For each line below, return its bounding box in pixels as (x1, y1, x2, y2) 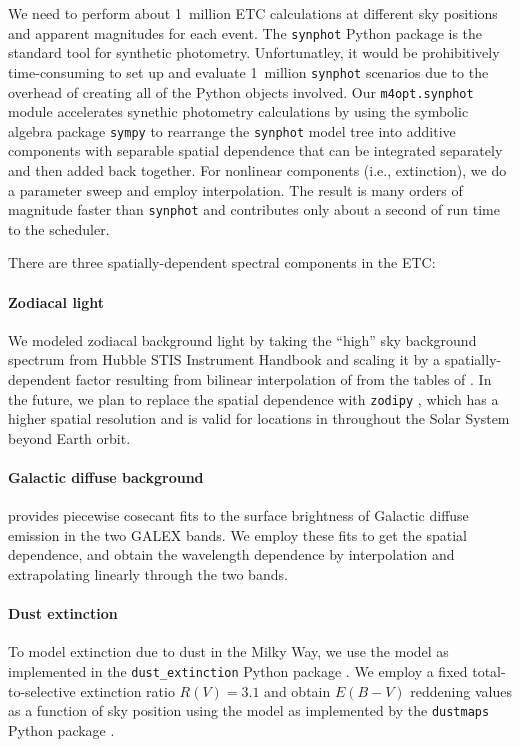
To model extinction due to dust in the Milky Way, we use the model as (8, 641, 449, 662)
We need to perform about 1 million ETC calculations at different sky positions (8, 3, 498, 23)
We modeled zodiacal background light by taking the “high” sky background (8, 329, 477, 350)
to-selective (8, 680, 76, 701)
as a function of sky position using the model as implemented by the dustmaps (8, 700, 490, 721)
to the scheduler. (8, 218, 110, 239)
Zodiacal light (8, 291, 105, 312)
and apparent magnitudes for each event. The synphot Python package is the (8, 22, 483, 43)
